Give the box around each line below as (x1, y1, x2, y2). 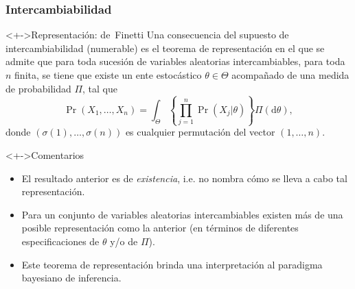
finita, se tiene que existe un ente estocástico (14, 68, 202, 81)
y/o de (110, 234, 138, 248)
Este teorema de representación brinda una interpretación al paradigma (21, 257, 323, 271)
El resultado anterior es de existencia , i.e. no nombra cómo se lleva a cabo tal (21, 171, 347, 185)
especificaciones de (21, 234, 100, 248)
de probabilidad (5, 81, 71, 95)
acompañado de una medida (231, 68, 350, 81)
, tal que (82, 81, 118, 95)
